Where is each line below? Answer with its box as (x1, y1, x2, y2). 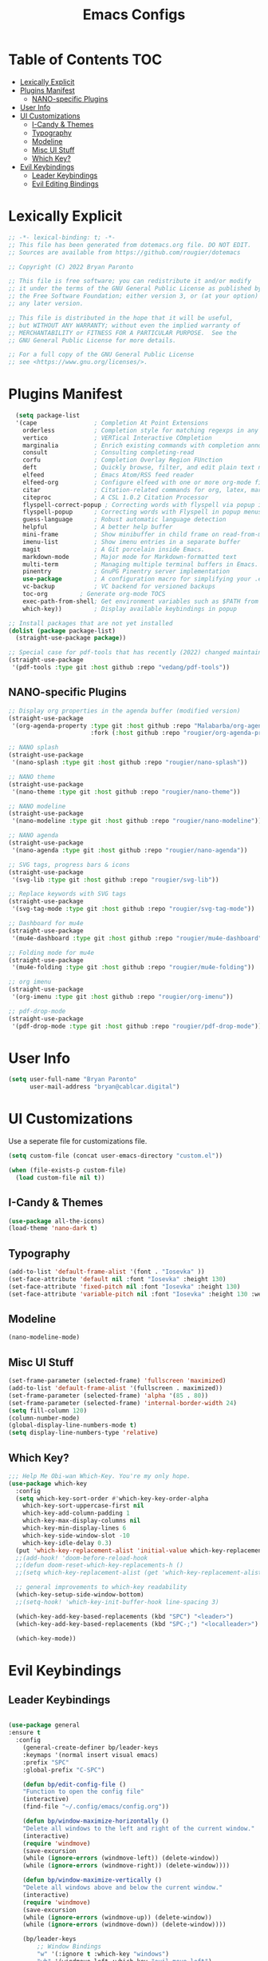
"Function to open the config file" (22, 1787, 145, 1796)
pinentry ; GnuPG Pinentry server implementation (22, 568, 230, 576)
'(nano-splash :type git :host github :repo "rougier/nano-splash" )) (11, 758, 248, 766)
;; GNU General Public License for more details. (8, 336, 177, 345)
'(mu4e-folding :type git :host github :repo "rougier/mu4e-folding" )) (11, 964, 255, 972)
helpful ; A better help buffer (22, 523, 173, 531)
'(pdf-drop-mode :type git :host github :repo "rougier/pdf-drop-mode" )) (11, 1022, 262, 1030)
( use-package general (8, 1721, 81, 1729)
